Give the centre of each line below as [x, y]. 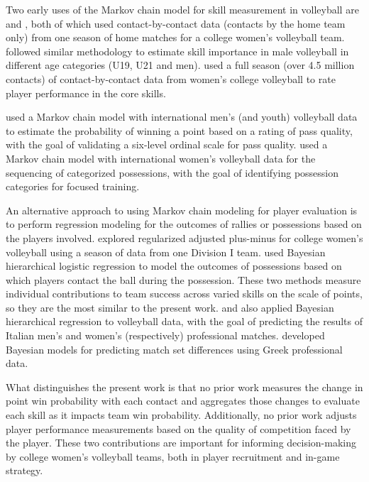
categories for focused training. [73, 186]
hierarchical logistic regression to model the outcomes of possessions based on [174, 266]
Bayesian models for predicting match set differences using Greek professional [174, 349]
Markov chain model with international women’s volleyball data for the [161, 158]
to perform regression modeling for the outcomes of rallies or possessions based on [184, 224]
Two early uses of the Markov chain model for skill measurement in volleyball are [182, 9]
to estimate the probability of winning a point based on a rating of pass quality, [179, 130]
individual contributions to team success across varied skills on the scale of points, [184, 294]
